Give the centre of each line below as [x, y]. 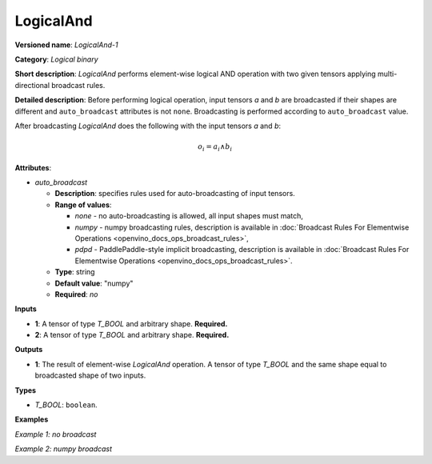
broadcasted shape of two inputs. [90, 375]
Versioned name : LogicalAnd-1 [66, 45]
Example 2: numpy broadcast [63, 449]
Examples [32, 419]
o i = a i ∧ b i [215, 148]
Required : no [76, 294]
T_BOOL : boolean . [66, 405]
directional [32, 85]
